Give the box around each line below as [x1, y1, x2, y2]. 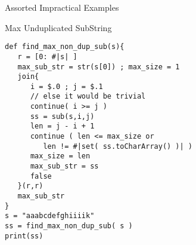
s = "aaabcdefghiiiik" [5, 212, 95, 220]
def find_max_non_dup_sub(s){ [5, 42, 125, 51]
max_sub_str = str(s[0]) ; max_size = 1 [17, 62, 180, 71]
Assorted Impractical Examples [5, 1, 119, 13]
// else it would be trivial [30, 92, 146, 101]
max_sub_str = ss [30, 162, 99, 171]
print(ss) [5, 231, 43, 240]
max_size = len [30, 152, 91, 161]
